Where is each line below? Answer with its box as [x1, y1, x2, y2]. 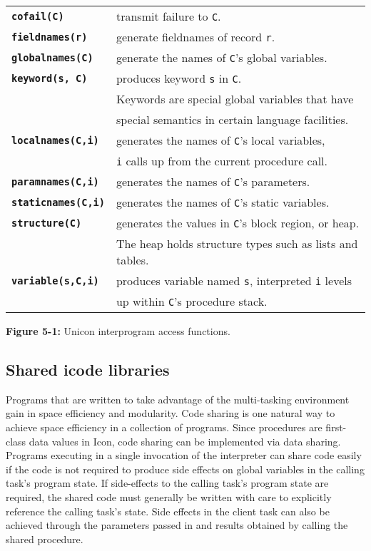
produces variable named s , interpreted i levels [116, 272, 352, 289]
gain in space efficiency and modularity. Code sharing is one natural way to [6, 406, 335, 421]
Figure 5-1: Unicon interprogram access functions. [6, 324, 230, 338]
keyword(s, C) [11, 72, 88, 84]
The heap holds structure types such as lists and [116, 235, 358, 252]
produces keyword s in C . [116, 70, 242, 86]
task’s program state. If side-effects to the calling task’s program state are [6, 475, 329, 490]
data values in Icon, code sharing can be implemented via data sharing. [29, 433, 341, 448]
